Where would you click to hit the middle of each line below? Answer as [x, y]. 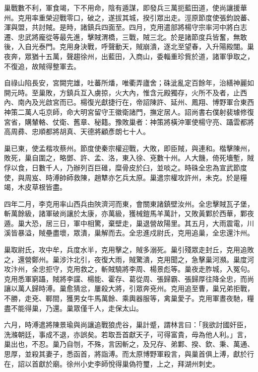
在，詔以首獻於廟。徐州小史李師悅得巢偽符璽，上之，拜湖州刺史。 [112, 363]
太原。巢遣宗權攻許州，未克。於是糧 [188, 177]
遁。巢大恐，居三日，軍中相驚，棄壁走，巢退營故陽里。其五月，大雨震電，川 [129, 223]
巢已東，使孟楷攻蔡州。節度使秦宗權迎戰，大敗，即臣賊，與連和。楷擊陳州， [129, 148]
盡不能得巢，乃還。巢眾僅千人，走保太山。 [73, 308]
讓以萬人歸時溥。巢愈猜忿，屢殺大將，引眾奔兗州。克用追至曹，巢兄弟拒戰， [129, 288]
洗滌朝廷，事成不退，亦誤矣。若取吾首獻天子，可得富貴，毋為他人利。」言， [127, 334]
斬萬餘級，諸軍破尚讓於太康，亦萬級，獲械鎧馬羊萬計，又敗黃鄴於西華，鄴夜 [129, 213]
